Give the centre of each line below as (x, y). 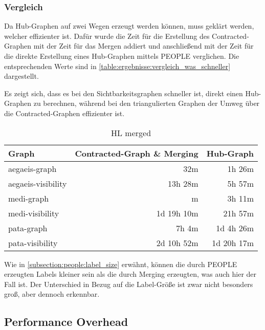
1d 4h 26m (235, 228)
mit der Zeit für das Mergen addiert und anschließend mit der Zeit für (143, 46)
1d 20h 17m (233, 243)
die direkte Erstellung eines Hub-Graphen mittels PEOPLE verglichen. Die (122, 56)
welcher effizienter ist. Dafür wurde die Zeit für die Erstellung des (107, 36)
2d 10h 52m (177, 243)
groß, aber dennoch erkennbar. (52, 294)
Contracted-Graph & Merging (137, 153)
